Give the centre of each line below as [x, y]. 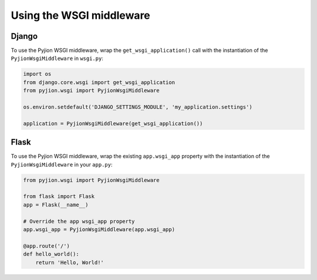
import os [37, 74]
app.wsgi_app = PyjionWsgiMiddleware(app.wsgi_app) [99, 229]
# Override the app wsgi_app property [79, 221]
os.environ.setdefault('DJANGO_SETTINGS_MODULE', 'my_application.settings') [138, 107]
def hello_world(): [51, 254]
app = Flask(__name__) [56, 205]
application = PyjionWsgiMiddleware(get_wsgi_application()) [113, 123]
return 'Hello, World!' [70, 262]
